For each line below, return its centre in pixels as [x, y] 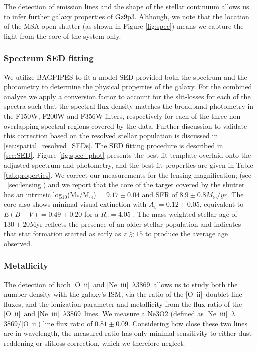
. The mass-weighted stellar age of [185, 213]
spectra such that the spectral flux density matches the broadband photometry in [129, 106]
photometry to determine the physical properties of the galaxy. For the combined [128, 87]
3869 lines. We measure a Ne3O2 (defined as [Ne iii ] [147, 313]
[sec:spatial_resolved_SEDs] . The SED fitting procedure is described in [114, 145]
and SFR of [159, 194]
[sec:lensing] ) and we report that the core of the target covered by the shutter [126, 184]
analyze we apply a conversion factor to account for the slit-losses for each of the [127, 96]
